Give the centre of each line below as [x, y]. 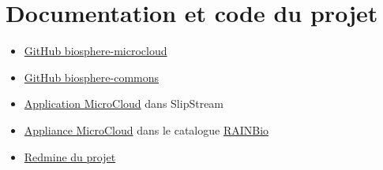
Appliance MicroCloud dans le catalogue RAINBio [146, 129]
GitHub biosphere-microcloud [96, 51]
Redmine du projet [70, 156]
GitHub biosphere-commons [92, 77]
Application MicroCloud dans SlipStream [124, 103]
